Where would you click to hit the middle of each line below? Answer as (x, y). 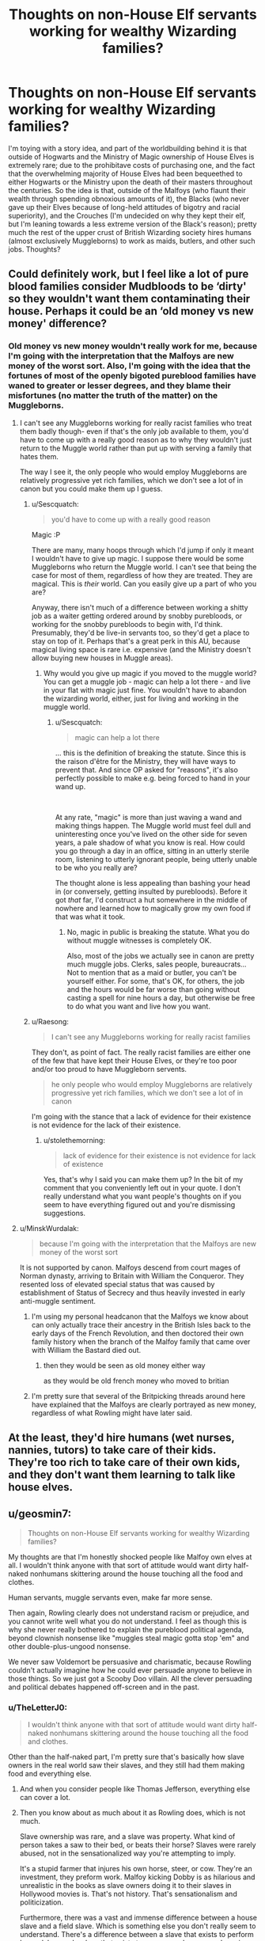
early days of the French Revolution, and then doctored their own (137, 1333)
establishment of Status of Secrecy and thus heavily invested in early (132, 1293)
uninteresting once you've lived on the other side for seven (151, 834)
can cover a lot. (45, 1798)
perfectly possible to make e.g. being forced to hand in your (153, 778)
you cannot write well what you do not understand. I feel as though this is (128, 1621)
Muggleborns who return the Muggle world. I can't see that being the (144, 567)
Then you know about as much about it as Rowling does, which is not (132, 1813)
